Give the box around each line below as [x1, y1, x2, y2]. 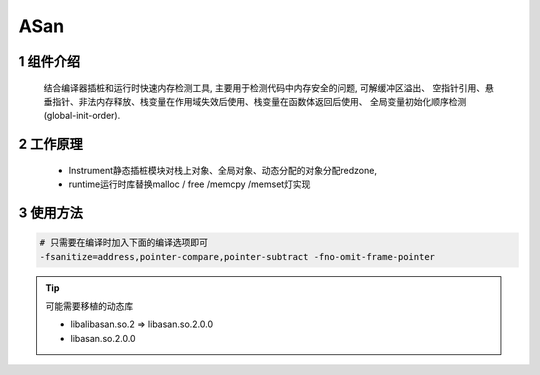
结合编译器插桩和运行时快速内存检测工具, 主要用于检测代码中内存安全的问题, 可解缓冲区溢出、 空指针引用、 [43, 81, 485, 94]
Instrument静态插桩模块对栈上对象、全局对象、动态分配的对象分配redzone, [68, 164, 377, 176]
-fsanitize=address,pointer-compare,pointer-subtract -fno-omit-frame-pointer [39, 251, 435, 262]
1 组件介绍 [18, 53, 81, 70]
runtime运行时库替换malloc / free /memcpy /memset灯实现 [68, 178, 311, 190]
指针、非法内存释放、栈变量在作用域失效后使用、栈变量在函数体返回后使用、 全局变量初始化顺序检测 [51, 95, 467, 107]
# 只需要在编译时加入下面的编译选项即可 [39, 237, 209, 249]
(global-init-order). [43, 110, 121, 122]
